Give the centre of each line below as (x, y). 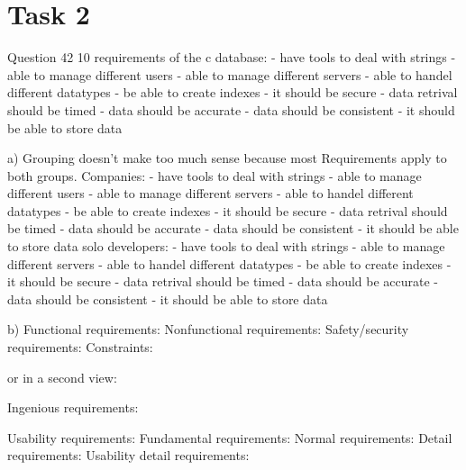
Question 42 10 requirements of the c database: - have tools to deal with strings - (232, 57)
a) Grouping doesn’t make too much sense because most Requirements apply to (227, 158)
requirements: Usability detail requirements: (128, 455)
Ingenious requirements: (73, 407)
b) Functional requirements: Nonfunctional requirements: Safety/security (208, 329)
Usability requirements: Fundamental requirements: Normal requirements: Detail (230, 437)
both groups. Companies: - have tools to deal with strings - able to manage (215, 175)
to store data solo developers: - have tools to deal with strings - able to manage (226, 246)
